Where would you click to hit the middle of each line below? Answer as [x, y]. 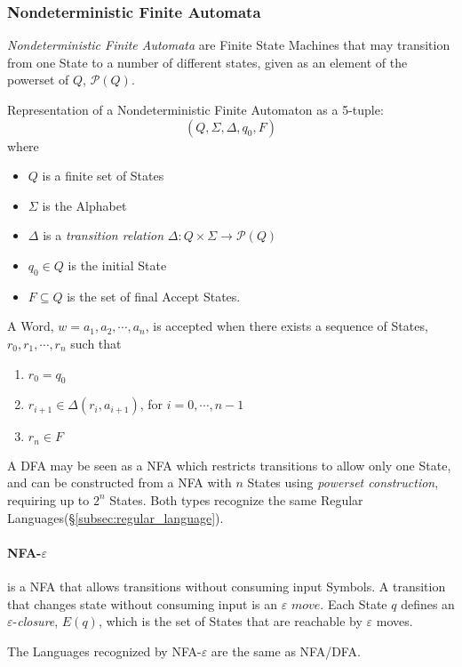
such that [96, 343]
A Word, [31, 326]
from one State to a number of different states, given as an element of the [207, 62]
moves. [394, 621]
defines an [428, 603]
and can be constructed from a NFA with [119, 482]
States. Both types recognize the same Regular [236, 499]
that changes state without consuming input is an [143, 603]
